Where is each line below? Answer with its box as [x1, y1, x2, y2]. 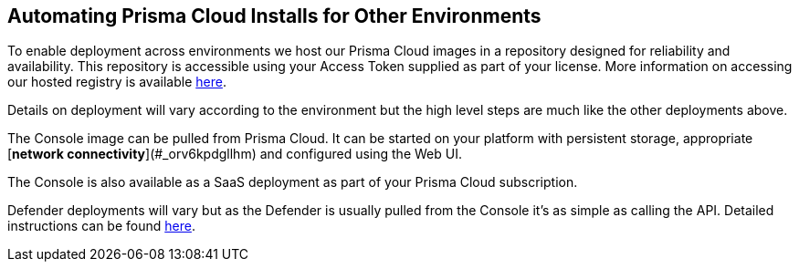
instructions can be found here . [7, 218, 195, 234]
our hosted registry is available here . [7, 74, 226, 90]
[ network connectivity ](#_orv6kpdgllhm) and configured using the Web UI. [7, 146, 462, 162]
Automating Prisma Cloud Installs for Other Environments [7, 5, 541, 27]
